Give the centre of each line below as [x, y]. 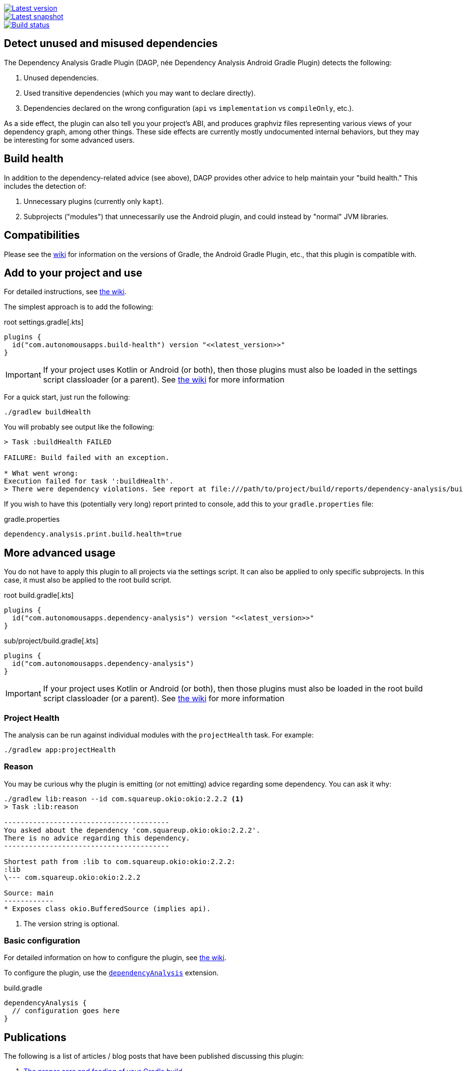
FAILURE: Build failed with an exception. [87, 458]
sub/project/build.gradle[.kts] [51, 641]
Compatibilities [42, 235]
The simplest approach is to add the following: [79, 307]
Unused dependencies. [61, 77]
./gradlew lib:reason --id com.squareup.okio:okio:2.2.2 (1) [124, 799]
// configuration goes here [66, 1011]
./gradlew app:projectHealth [60, 750]
